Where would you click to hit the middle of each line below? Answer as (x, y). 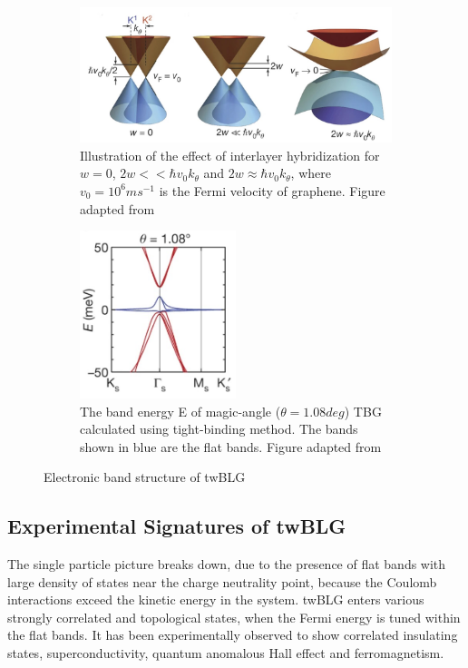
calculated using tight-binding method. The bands (219, 429)
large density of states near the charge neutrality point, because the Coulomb (222, 581)
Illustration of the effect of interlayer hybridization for (230, 155)
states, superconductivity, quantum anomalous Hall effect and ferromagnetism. (226, 653)
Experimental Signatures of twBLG (177, 526)
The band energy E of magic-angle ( (180, 411)
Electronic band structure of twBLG (145, 477)
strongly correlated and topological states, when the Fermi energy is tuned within (234, 617)
